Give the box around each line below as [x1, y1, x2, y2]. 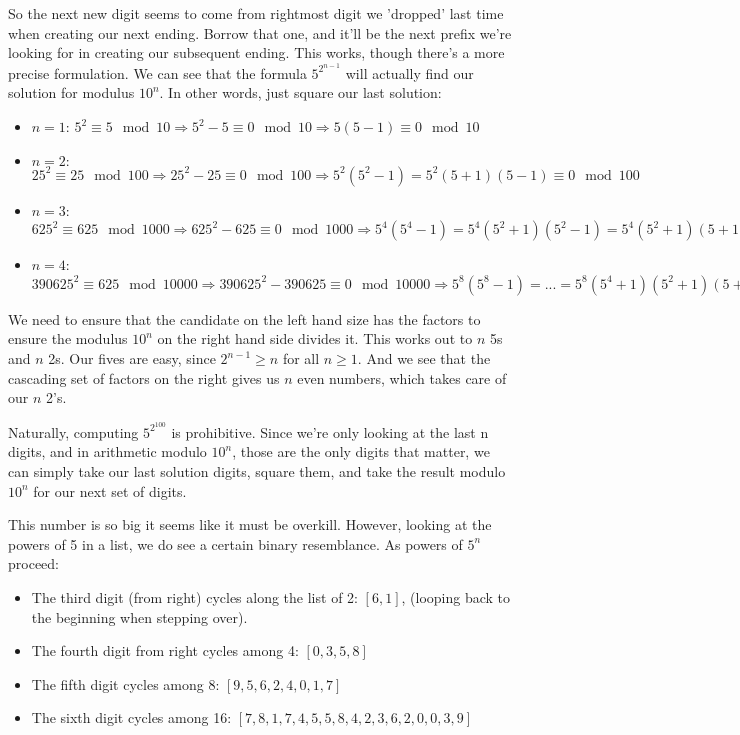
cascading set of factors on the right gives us [8, 367, 280, 388]
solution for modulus [8, 82, 135, 103]
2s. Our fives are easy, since [48, 348, 216, 368]
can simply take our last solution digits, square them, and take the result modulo [8, 461, 506, 482]
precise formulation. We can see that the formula [8, 62, 307, 83]
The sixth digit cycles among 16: [31, 707, 232, 728]
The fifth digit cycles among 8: [31, 673, 220, 694]
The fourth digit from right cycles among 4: [31, 640, 299, 661]
